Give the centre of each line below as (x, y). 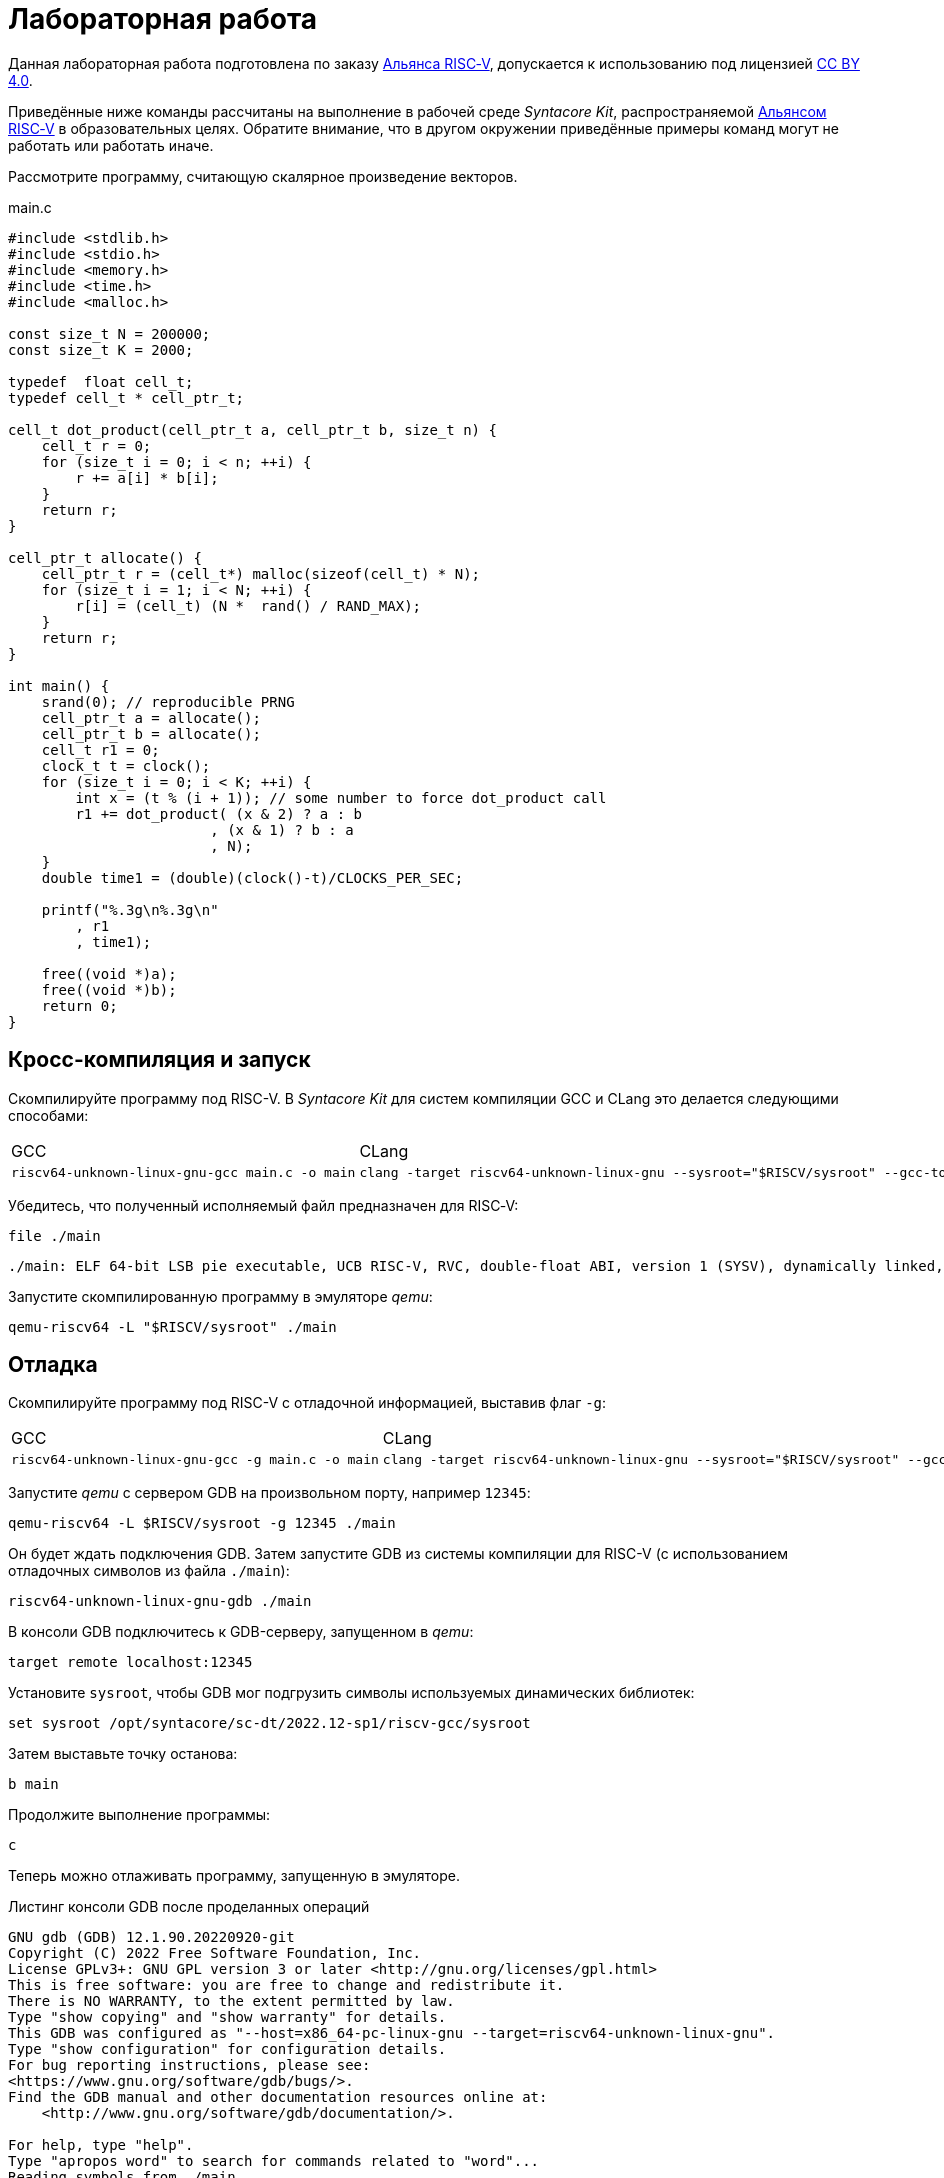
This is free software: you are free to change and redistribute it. (286, 1985)
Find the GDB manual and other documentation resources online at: (278, 2097)
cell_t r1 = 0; (100, 749)
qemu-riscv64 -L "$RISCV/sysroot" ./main (172, 1326)
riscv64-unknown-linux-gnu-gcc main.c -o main (183, 1172)
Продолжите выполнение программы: (139, 1815)
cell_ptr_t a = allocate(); (151, 717)
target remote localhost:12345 (130, 1662)
